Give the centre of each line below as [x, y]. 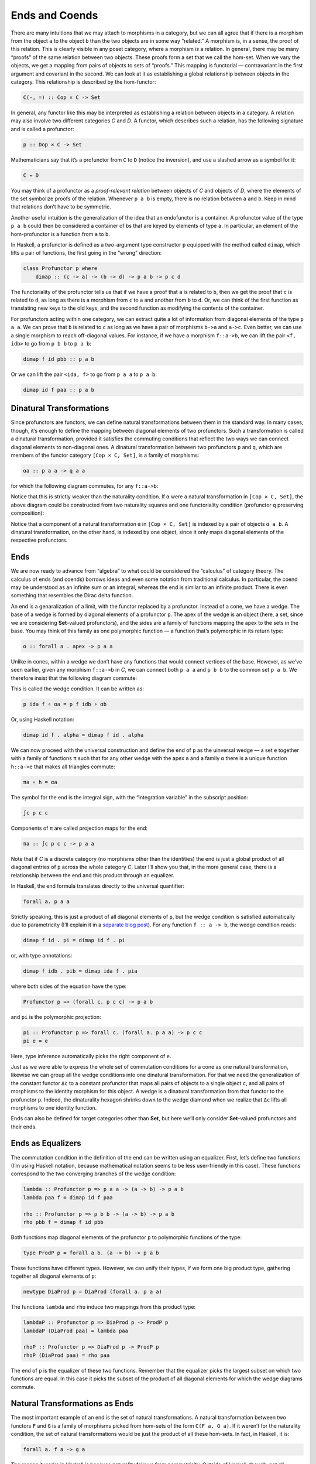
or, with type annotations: [42, 956]
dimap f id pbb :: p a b [59, 359]
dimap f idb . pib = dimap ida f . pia [80, 971]
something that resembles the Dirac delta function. [72, 596]
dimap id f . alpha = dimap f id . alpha [83, 735]
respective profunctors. [39, 540]
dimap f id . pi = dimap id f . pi [74, 940]
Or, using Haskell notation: [42, 720]
